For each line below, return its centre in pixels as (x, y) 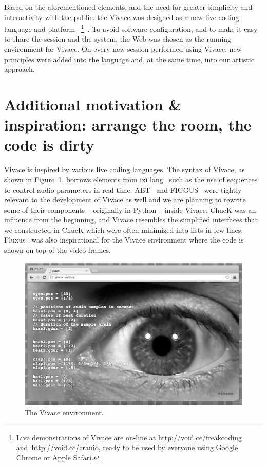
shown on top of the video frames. (58, 250)
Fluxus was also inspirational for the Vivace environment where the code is (124, 240)
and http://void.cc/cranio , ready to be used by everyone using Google (127, 447)
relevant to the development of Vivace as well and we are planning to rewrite (125, 200)
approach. (20, 69)
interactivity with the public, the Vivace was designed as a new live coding (122, 17)
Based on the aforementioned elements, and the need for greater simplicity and (128, 7)
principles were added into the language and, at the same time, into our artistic (129, 59)
